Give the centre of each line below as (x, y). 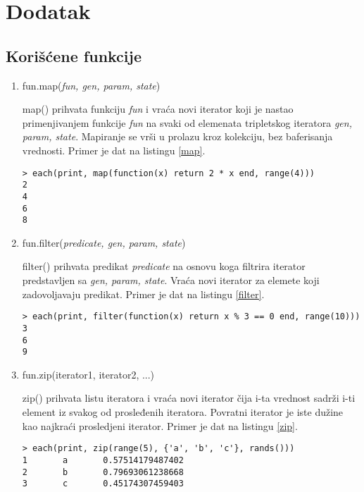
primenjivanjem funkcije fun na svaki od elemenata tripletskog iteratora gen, (187, 122)
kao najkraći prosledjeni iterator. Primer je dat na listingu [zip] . (160, 425)
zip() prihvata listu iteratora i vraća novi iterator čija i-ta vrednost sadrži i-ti (189, 398)
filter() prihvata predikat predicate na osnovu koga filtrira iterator (164, 266)
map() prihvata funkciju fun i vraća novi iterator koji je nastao (158, 109)
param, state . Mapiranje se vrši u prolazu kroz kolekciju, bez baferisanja (177, 136)
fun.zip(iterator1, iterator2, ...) (88, 374)
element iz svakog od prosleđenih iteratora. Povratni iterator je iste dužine (183, 412)
